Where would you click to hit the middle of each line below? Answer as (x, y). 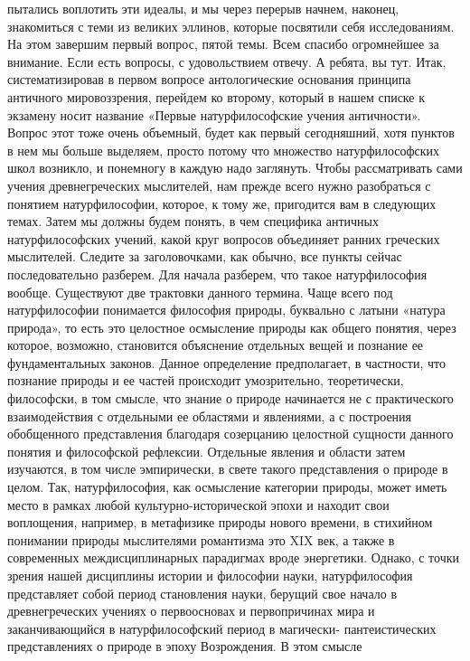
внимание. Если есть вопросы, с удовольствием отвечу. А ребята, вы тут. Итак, (227, 61)
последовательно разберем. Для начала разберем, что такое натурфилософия (217, 274)
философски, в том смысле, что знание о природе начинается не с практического (230, 398)
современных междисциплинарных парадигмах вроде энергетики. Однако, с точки (234, 557)
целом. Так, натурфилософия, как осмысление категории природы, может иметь (227, 487)
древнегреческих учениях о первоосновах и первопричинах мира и (191, 611)
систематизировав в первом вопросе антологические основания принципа (209, 79)
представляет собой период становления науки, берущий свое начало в (202, 593)
